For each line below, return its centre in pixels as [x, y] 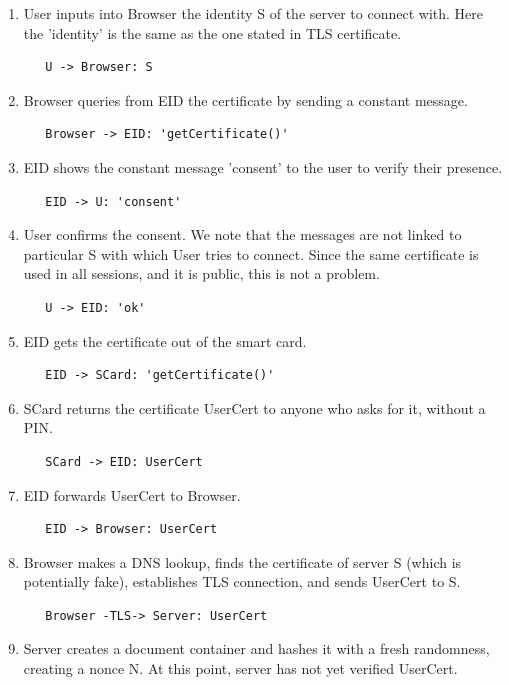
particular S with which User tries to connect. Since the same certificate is [251, 253]
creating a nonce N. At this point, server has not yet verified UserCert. [240, 668]
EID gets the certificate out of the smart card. [165, 340]
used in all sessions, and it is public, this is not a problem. [201, 273]
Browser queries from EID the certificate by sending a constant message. [245, 99]
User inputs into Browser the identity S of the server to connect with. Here [253, 13]
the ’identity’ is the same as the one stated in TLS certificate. [212, 32]
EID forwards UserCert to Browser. [132, 494]
